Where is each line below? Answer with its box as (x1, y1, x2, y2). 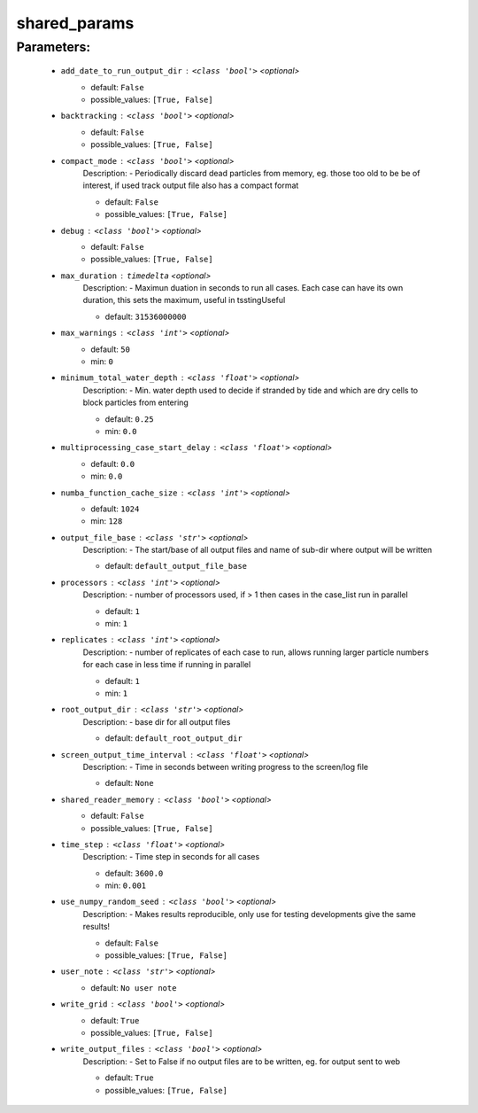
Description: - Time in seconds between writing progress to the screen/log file (82, 761, 369, 772)
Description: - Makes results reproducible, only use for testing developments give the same (82, 908, 416, 919)
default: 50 (90, 344, 130, 354)
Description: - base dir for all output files (82, 716, 231, 727)
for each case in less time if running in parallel (82, 659, 251, 670)
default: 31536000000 (104, 311, 187, 322)
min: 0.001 (104, 880, 147, 891)
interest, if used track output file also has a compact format (82, 180, 299, 191)
